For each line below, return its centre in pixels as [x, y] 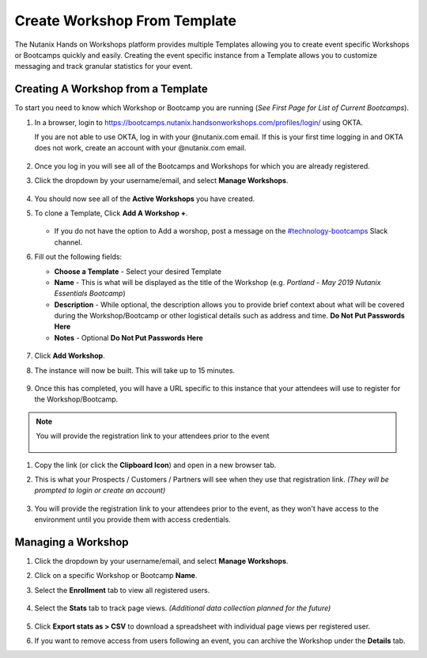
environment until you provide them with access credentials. [132, 519]
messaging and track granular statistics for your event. [104, 67]
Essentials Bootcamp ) [90, 294]
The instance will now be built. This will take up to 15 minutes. [135, 370]
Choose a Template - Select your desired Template [138, 271]
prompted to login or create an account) [100, 490]
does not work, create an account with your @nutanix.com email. [140, 148]
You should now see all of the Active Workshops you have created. [145, 199]
